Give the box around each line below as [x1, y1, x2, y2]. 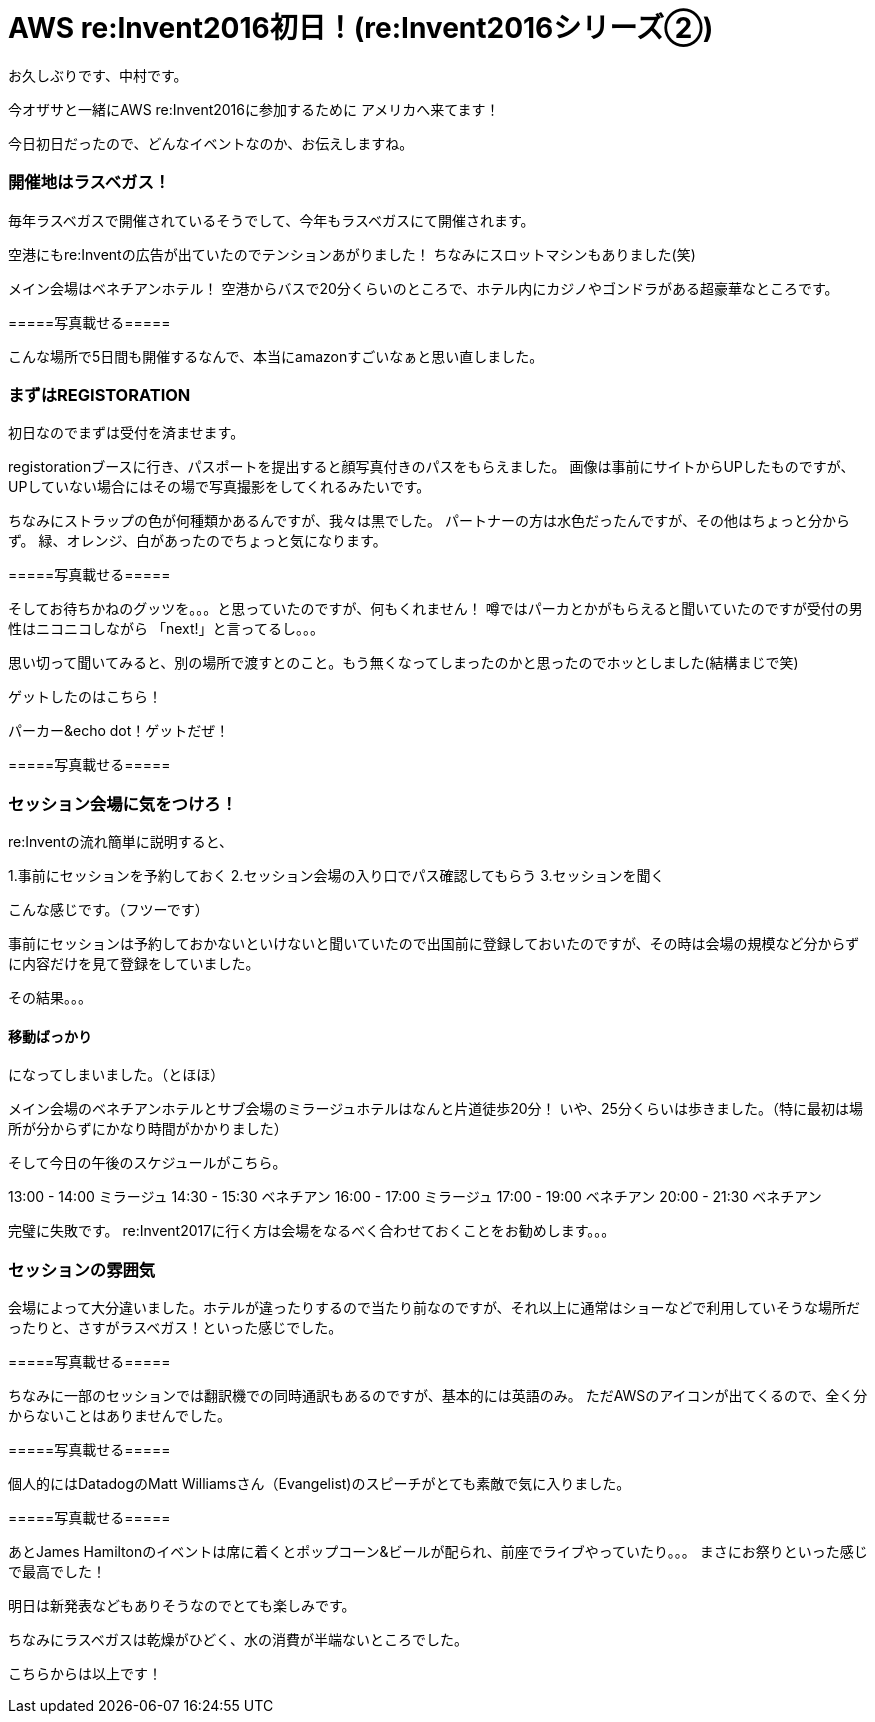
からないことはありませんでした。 [8, 1406, 231, 1424]
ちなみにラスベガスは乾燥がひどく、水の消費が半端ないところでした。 [8, 1630, 468, 1648]
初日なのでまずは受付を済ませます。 [8, 424, 245, 442]
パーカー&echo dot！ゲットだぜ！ [8, 722, 230, 740]
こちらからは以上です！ [8, 1664, 162, 1682]
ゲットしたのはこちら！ [8, 688, 162, 706]
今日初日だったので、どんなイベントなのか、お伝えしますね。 [8, 134, 414, 152]
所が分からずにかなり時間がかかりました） [8, 1120, 288, 1138]
